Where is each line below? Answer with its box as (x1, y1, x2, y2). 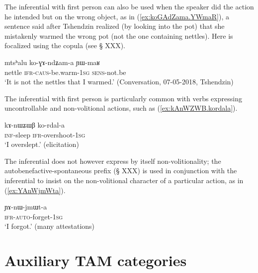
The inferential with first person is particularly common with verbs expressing (4, 93, 242, 103)
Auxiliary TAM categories (4, 250, 187, 271)
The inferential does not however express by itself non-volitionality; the (4, 155, 221, 166)
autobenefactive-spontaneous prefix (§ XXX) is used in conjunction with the (4, 165, 237, 176)
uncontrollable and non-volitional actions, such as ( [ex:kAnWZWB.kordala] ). (4, 103, 238, 113)
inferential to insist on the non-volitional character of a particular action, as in (4, 175, 244, 185)
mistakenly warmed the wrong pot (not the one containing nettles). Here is (4, 30, 233, 41)
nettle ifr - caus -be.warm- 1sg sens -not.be (4, 67, 126, 77)
